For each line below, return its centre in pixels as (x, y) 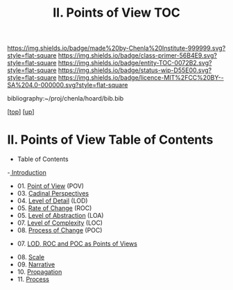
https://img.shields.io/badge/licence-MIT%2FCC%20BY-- (141, 78)
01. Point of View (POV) (51, 186)
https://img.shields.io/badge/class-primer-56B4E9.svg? (137, 56)
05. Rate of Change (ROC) (54, 208)
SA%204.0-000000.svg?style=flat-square (68, 85)
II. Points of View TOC (116, 13)
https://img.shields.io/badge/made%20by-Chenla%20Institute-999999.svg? (116, 48)
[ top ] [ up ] (21, 112)
